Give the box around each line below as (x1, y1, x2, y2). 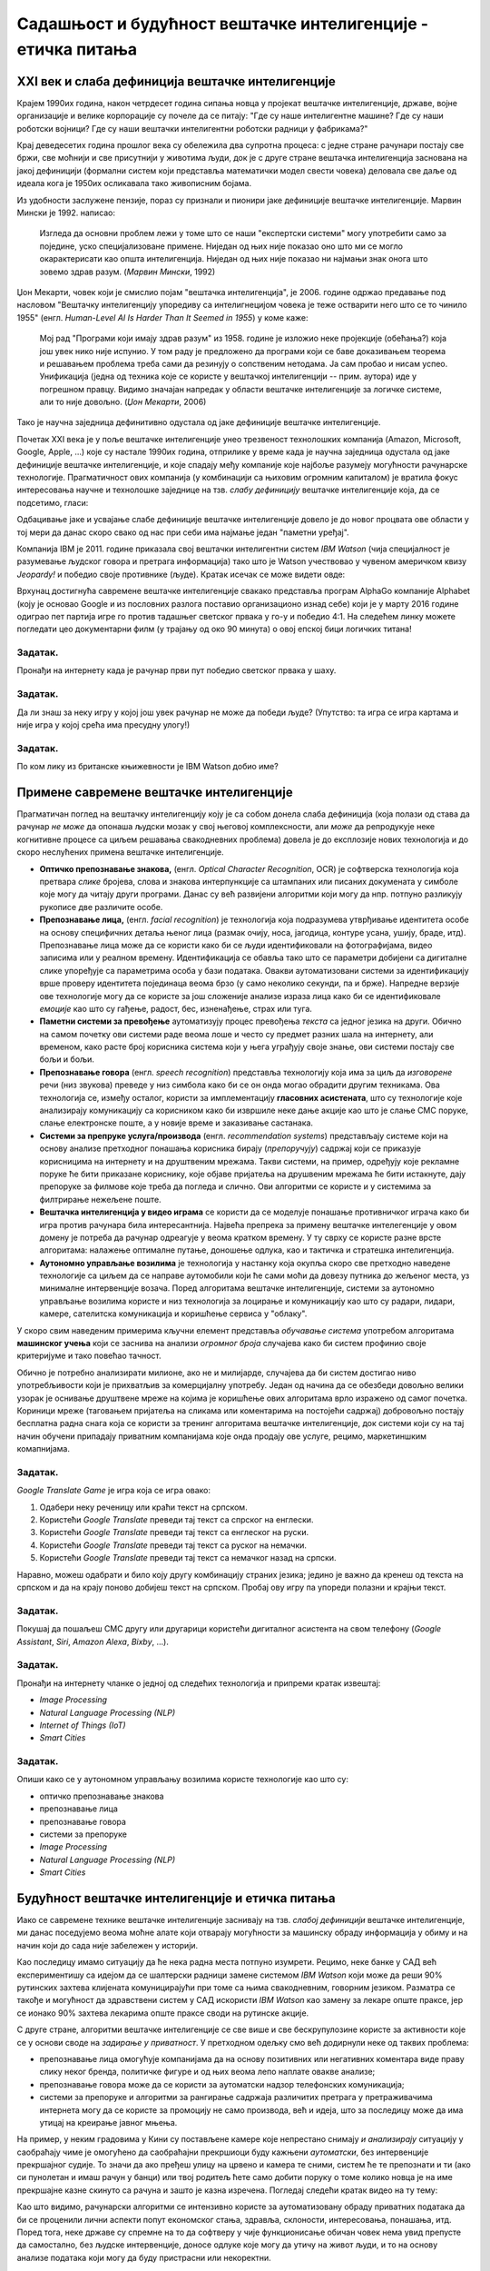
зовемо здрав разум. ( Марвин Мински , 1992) (39, 266, 216, 277)
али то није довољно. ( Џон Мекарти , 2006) (39, 396, 207, 408)
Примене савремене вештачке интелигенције (16, 784, 294, 799)
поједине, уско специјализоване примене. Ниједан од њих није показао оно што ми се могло (39, 241, 404, 252)
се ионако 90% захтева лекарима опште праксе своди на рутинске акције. (16, 2008, 309, 2018)
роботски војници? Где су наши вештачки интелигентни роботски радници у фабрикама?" (16, 123, 368, 134)
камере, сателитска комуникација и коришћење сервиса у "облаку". (39, 1308, 308, 1319)
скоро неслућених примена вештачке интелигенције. (16, 847, 224, 858)
